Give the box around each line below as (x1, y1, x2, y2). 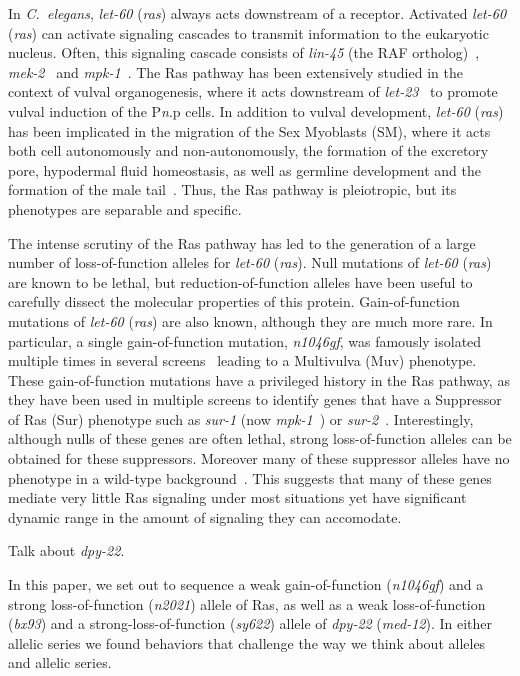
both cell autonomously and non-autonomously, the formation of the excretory (8, 140, 489, 161)
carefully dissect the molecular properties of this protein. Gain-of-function (8, 291, 460, 312)
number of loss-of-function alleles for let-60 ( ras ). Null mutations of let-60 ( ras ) (8, 252, 492, 273)
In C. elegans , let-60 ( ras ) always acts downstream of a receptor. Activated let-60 (8, 3, 507, 23)
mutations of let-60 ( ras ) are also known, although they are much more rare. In (8, 310, 493, 331)
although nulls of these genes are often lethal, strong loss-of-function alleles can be (8, 428, 512, 449)
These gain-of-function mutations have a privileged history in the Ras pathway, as (8, 369, 510, 390)
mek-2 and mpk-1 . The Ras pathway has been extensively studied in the (8, 61, 463, 82)
